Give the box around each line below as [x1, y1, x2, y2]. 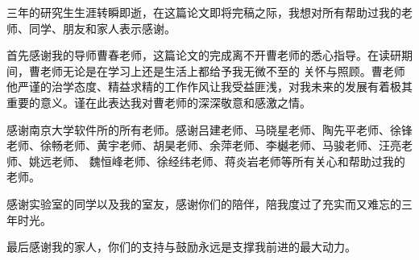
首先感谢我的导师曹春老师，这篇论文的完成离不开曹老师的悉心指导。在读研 [6, 47, 401, 64]
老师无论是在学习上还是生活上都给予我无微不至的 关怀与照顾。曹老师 [39, 62, 405, 79]
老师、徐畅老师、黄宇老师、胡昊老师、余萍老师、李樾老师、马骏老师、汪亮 [6, 137, 401, 154]
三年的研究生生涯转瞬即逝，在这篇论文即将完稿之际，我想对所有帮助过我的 [6, 4, 401, 20]
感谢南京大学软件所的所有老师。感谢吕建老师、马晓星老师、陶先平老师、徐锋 [6, 121, 413, 138]
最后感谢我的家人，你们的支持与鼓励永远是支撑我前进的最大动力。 [6, 238, 356, 255]
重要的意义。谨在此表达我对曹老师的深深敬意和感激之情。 [6, 93, 311, 110]
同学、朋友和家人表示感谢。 [28, 19, 176, 36]
